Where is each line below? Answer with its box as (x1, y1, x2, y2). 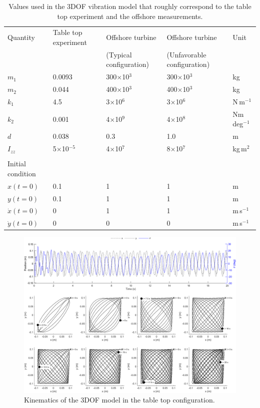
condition (7, 168, 36, 178)
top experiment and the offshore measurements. (57, 10, 203, 21)
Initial (7, 158, 26, 169)
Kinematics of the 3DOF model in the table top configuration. (24, 395, 215, 405)
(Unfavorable (166, 49, 206, 59)
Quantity (7, 32, 35, 42)
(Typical (106, 49, 132, 59)
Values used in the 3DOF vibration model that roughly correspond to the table (8, 1, 251, 11)
